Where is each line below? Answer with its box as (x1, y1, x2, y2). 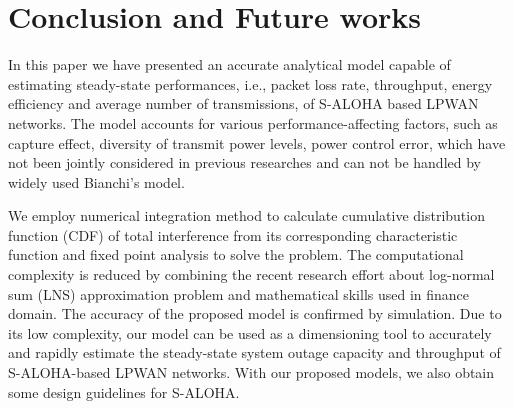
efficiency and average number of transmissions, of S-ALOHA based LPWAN (8, 93, 479, 114)
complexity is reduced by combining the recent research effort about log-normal (8, 264, 495, 285)
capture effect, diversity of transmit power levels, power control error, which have (8, 132, 506, 153)
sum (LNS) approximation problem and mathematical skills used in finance (8, 283, 470, 304)
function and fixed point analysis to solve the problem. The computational (8, 244, 464, 265)
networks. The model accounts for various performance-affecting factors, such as (8, 112, 498, 133)
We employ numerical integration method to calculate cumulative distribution (8, 205, 485, 226)
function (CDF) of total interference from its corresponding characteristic (8, 224, 458, 245)
